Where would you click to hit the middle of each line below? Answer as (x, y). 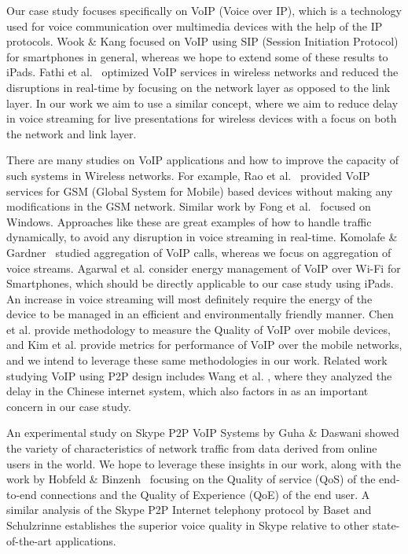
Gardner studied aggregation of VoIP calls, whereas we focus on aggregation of (199, 252)
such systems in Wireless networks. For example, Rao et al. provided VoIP (188, 175)
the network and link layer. (72, 133)
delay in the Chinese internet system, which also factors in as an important (187, 391)
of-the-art (29, 540)
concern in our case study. (69, 406)
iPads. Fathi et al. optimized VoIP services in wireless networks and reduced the (202, 72)
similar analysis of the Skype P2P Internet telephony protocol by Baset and (189, 510)
